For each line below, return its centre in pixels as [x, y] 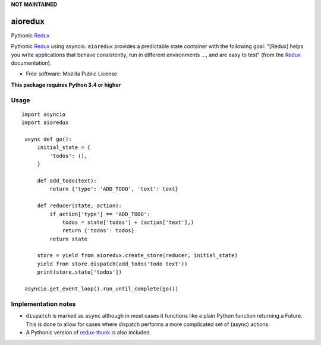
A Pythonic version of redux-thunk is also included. [89, 332]
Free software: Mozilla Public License [72, 74]
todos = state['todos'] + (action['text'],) [128, 222]
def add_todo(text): [67, 181]
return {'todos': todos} [98, 231]
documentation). [31, 63]
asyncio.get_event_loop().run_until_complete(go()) [101, 289]
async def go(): [48, 139]
